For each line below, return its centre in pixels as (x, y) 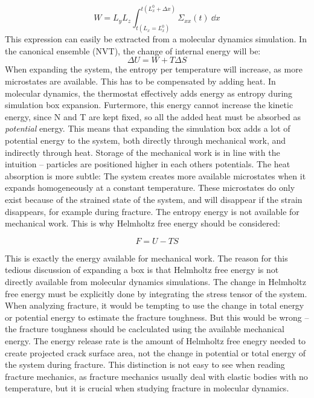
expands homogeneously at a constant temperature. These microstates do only (150, 188)
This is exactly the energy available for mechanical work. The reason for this (146, 258)
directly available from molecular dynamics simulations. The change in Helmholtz (155, 281)
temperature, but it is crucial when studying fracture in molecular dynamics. (147, 388)
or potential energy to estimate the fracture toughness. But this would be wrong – (157, 317)
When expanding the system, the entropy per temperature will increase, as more (154, 69)
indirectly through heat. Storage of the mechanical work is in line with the (143, 152)
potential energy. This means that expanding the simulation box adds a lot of (148, 128)
